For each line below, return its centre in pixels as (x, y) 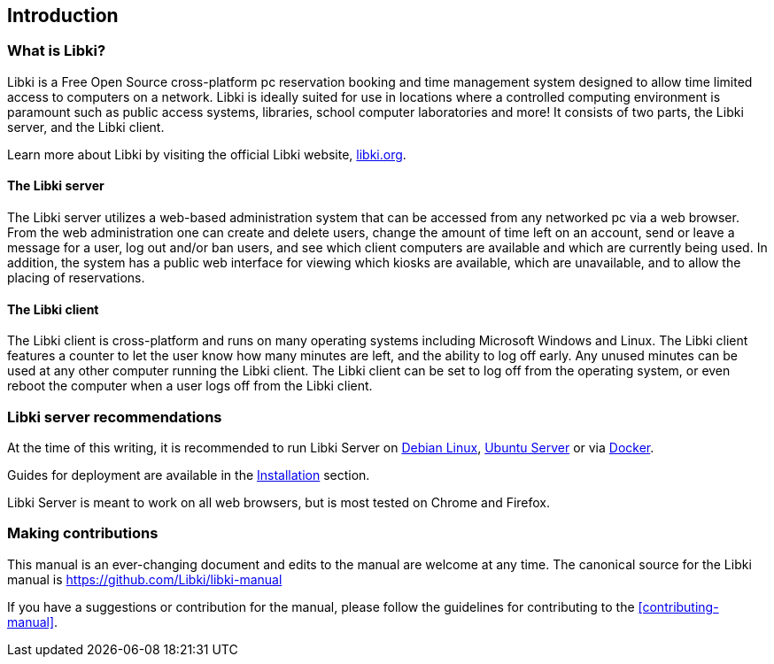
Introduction (63, 15)
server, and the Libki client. (86, 127)
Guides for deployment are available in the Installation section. (189, 475)
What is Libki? (57, 51)
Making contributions (83, 533)
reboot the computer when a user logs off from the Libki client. (190, 386)
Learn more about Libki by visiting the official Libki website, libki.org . (207, 154)
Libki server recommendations (115, 417)
